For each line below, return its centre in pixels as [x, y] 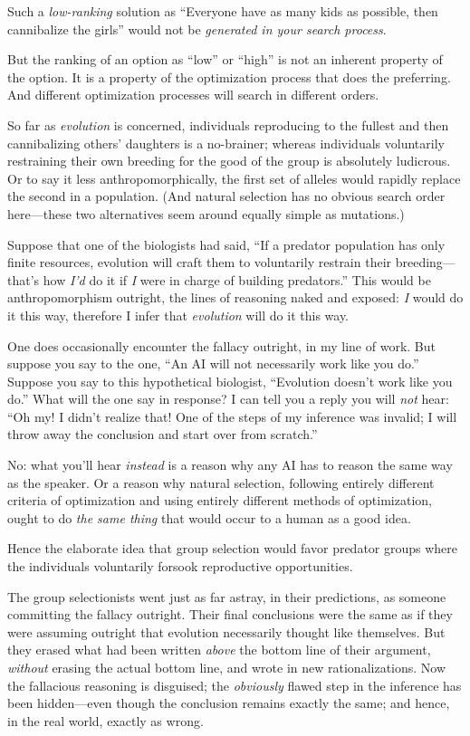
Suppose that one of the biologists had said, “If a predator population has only [226, 244]
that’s [24, 279]
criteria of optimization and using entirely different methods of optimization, [220, 500]
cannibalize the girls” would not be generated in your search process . [197, 29]
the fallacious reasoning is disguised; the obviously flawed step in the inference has [235, 685]
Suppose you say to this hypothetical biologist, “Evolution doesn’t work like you [230, 381]
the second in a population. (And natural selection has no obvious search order [226, 196]
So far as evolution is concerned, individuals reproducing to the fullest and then [228, 124]
